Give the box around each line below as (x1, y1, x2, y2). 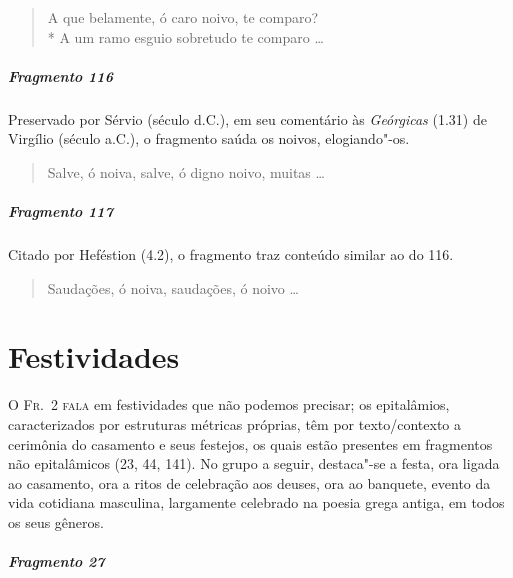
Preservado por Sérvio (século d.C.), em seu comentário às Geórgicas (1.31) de (8, 108, 487, 129)
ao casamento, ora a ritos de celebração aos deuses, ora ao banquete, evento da (8, 472, 491, 493)
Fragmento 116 (8, 65, 113, 86)
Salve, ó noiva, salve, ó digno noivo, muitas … (47, 161, 325, 182)
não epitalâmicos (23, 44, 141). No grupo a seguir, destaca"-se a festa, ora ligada (8, 453, 500, 474)
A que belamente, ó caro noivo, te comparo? (47, 7, 319, 27)
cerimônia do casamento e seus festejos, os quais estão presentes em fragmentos (8, 433, 493, 454)
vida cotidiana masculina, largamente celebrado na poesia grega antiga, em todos (8, 492, 505, 513)
